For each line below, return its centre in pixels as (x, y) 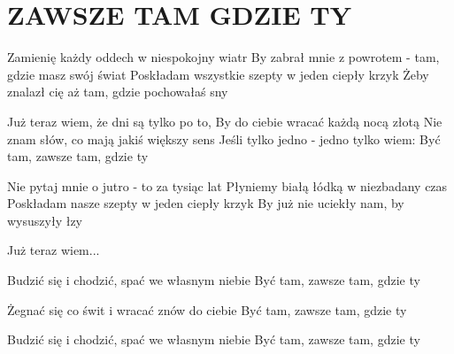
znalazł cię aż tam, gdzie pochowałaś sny (118, 92)
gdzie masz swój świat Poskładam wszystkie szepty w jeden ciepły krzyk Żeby (218, 74)
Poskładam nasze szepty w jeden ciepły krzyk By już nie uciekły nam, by (206, 203)
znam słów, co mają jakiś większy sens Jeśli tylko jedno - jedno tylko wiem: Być (224, 139)
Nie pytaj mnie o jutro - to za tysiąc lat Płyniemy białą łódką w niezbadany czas (227, 185)
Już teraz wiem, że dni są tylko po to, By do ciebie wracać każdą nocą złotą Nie (225, 121)
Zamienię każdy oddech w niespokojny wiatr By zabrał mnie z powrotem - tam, (223, 57)
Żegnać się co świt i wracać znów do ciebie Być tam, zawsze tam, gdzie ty (207, 309)
